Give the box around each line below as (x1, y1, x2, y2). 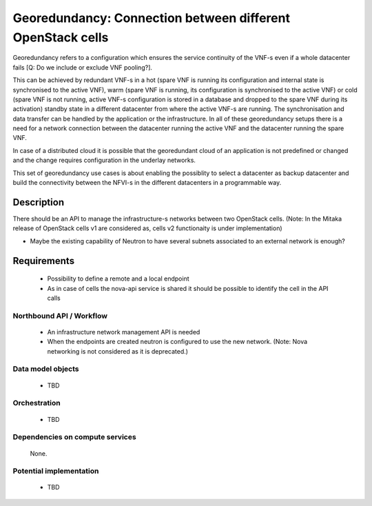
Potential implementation (12, 466, 99, 476)
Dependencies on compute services (12, 432, 137, 442)
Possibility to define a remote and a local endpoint (47, 274, 189, 283)
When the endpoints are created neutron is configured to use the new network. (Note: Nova (47, 338, 308, 346)
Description (12, 196, 65, 208)
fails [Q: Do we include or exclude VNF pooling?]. (12, 63, 153, 72)
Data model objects (12, 364, 79, 374)
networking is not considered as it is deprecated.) (47, 347, 189, 355)
